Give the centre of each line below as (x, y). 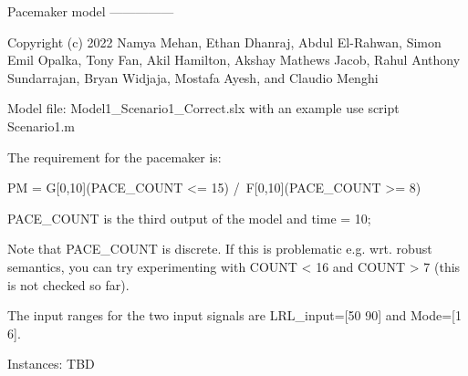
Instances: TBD (51, 364)
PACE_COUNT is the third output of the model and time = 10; (189, 218)
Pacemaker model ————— (91, 11)
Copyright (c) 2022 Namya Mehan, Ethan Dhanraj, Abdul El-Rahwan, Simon (224, 42)
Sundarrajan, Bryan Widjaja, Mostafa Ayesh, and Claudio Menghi (193, 77)
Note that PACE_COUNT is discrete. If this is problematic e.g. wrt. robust (220, 249)
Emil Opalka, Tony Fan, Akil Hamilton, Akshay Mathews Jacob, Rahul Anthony (234, 60)
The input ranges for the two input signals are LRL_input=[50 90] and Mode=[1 (234, 315)
